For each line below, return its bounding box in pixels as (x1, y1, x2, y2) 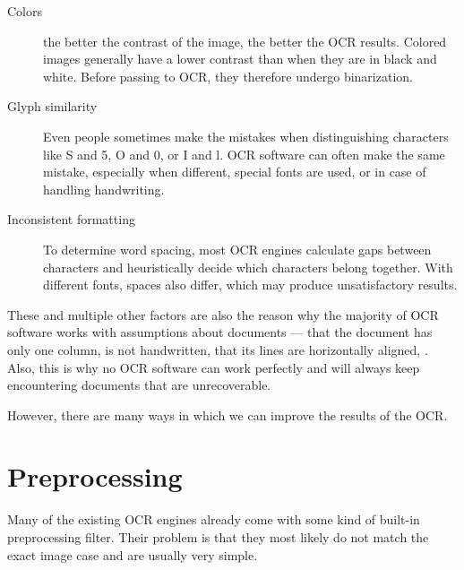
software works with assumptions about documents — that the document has (7, 323, 433, 341)
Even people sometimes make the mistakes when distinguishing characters (43, 126, 449, 145)
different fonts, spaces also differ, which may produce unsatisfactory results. (43, 275, 458, 294)
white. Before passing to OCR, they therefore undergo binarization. (43, 66, 413, 85)
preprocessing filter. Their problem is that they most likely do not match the (7, 528, 429, 546)
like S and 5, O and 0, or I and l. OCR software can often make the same (43, 144, 445, 163)
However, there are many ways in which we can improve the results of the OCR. (7, 405, 448, 424)
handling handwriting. (43, 179, 165, 198)
